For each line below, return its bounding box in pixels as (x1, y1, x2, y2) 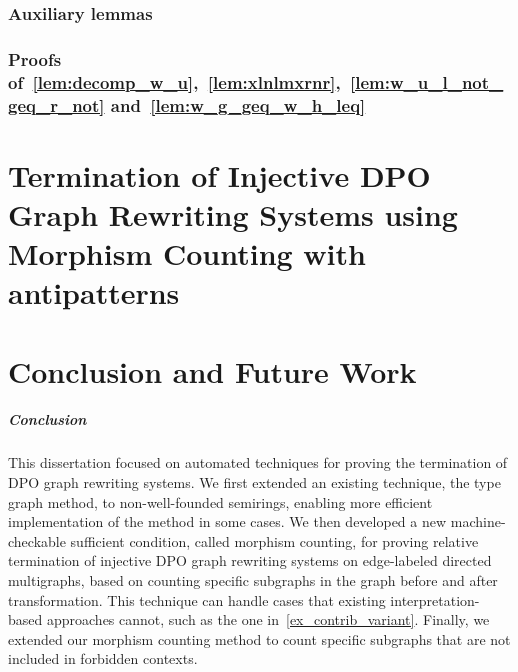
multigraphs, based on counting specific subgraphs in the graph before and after (8, 569, 498, 590)
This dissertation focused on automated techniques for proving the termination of (8, 452, 508, 473)
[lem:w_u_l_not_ (350, 69, 504, 94)
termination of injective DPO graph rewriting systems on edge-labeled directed (8, 550, 492, 571)
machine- (450, 511, 506, 532)
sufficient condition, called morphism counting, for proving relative (70, 530, 479, 551)
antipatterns (8, 272, 180, 313)
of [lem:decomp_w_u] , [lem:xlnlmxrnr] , (8, 69, 341, 94)
